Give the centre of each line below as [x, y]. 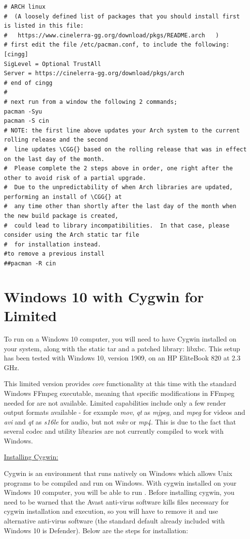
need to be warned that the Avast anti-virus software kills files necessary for [117, 501]
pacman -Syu [23, 111]
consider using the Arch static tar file [72, 235]
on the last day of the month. [54, 159]
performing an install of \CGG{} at [63, 197]
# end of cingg [28, 83]
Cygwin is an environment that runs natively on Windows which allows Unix [118, 473]
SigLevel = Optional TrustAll [53, 64]
